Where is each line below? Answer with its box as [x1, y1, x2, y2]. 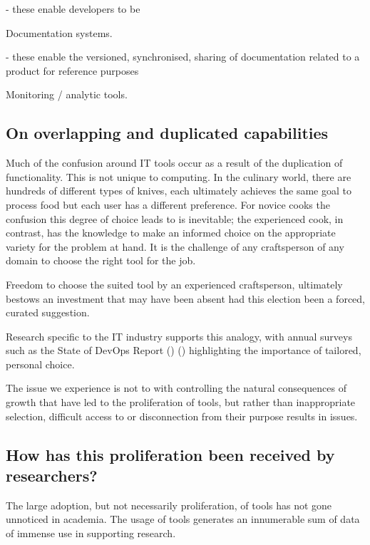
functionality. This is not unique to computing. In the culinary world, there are [6, 169, 351, 184]
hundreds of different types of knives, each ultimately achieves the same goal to [6, 183, 351, 198]
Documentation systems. [6, 25, 113, 40]
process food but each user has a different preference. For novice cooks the [6, 197, 330, 212]
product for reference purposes [6, 63, 139, 78]
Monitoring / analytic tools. [6, 87, 128, 102]
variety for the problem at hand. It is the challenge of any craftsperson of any [6, 239, 344, 254]
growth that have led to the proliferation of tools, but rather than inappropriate [6, 395, 356, 410]
